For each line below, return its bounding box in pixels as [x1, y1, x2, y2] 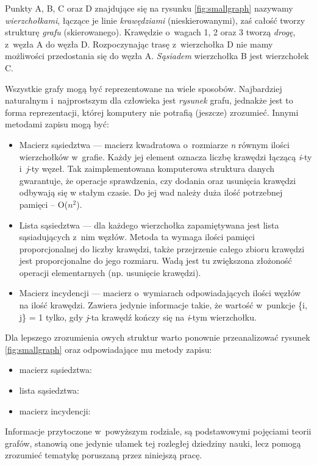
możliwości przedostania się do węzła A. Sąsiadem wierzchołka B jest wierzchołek [5, 49, 309, 62]
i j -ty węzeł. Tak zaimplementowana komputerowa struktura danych [19, 162, 275, 175]
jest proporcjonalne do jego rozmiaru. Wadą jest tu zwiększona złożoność [19, 254, 292, 267]
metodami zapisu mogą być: [5, 118, 109, 130]
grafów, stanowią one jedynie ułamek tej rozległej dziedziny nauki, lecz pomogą [5, 436, 301, 449]
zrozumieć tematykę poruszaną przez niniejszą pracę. [5, 449, 202, 461]
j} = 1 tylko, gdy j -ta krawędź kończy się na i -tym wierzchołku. [19, 310, 257, 323]
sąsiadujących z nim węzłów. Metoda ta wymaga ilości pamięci [19, 230, 255, 243]
